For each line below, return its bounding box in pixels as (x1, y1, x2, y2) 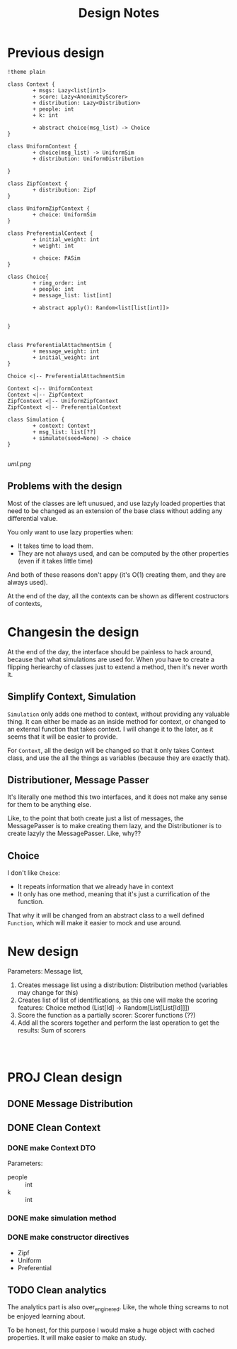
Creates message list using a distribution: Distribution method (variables (17, 981, 229, 989)
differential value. (7, 514, 58, 522)
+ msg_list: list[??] (33, 428, 97, 436)
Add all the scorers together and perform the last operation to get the (17, 1018, 220, 1027)
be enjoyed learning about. (7, 1312, 86, 1321)
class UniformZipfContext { (7, 204, 91, 212)
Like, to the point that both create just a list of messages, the (7, 814, 184, 822)
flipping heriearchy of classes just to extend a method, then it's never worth (7, 662, 228, 671)
